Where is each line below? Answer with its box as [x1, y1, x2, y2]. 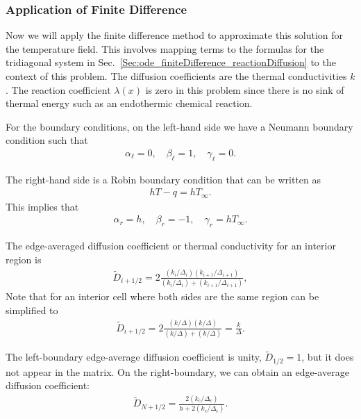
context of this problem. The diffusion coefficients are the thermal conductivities [6, 69, 347, 83]
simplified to [6, 302, 58, 317]
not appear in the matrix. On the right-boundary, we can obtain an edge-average [6, 364, 349, 379]
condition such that [6, 133, 88, 147]
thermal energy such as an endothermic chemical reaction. [6, 96, 253, 110]
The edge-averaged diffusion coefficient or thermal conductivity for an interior [6, 238, 336, 253]
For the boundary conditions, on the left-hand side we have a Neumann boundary [6, 119, 353, 133]
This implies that [6, 199, 79, 213]
